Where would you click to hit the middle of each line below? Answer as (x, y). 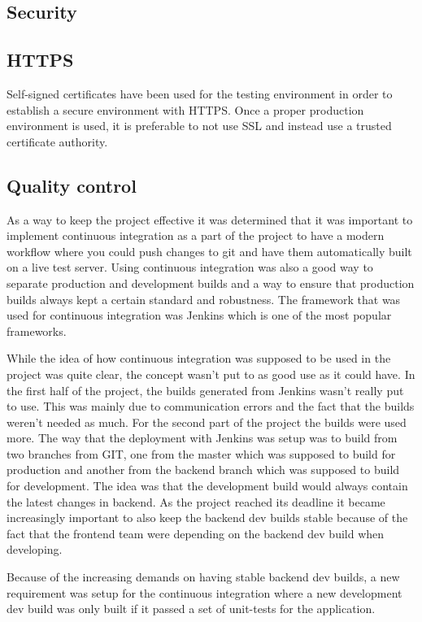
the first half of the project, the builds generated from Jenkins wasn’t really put (205, 390)
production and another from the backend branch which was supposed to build (203, 470)
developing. (35, 549)
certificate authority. (57, 141)
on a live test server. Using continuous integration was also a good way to (190, 267)
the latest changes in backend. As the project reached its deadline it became (196, 501)
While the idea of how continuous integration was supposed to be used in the (199, 358)
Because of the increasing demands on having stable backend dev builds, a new (203, 577)
